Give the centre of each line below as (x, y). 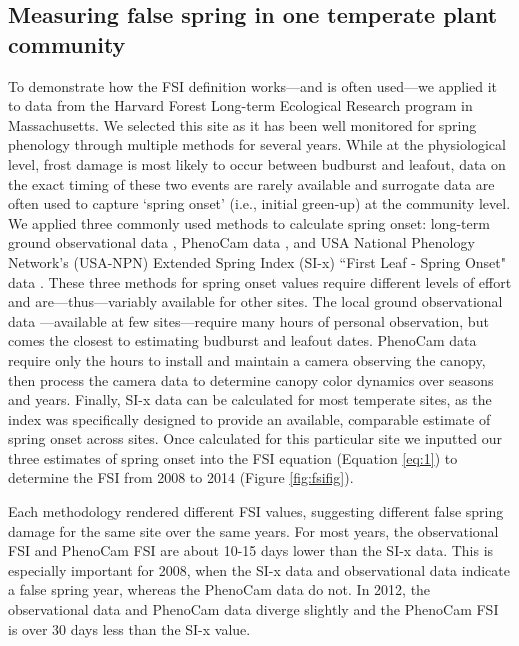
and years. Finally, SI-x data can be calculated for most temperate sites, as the (250, 399)
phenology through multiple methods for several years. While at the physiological (257, 144)
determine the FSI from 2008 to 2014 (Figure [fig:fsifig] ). (181, 477)
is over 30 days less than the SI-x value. (129, 628)
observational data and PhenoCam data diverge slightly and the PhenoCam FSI (253, 609)
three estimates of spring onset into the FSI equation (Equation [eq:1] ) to (233, 457)
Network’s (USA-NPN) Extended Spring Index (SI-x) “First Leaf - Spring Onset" (257, 261)
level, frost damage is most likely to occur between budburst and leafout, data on (257, 163)
